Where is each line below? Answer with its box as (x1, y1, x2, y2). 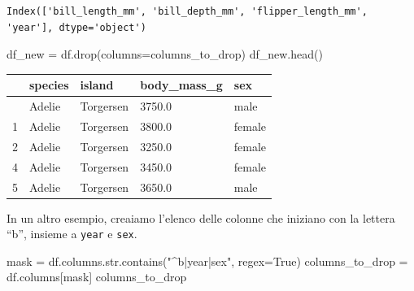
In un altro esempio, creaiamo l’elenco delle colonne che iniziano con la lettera (7, 209, 395, 226)
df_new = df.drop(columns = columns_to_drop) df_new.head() (7, 46, 323, 63)
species (29, 76, 69, 93)
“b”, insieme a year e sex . (7, 225, 137, 242)
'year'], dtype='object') (7, 21, 146, 33)
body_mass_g (140, 76, 223, 93)
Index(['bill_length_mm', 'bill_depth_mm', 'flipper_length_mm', (7, 6, 368, 17)
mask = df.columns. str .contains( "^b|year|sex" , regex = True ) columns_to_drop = (7, 252, 408, 269)
